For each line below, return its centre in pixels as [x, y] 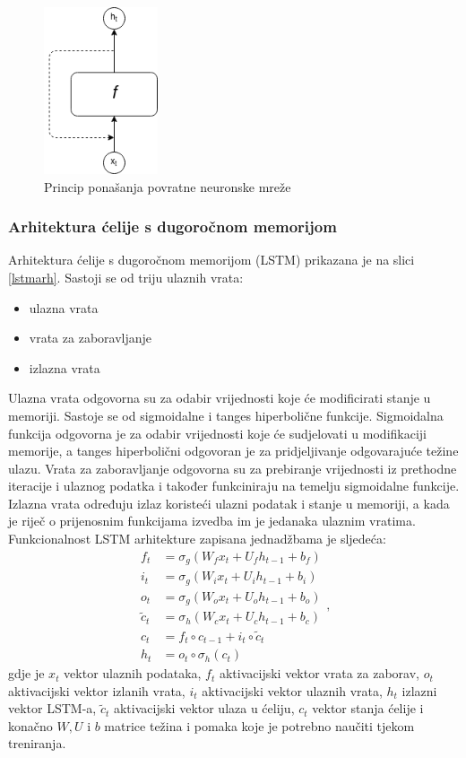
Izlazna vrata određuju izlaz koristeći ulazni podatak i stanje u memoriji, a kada [229, 503]
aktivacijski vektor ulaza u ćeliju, [204, 708]
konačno [30, 725]
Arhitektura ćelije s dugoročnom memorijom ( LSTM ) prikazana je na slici [211, 260]
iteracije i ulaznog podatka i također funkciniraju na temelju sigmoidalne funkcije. [234, 486]
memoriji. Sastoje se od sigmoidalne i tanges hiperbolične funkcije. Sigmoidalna [226, 415]
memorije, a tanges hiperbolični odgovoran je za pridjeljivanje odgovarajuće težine [233, 451]
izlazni [419, 690]
